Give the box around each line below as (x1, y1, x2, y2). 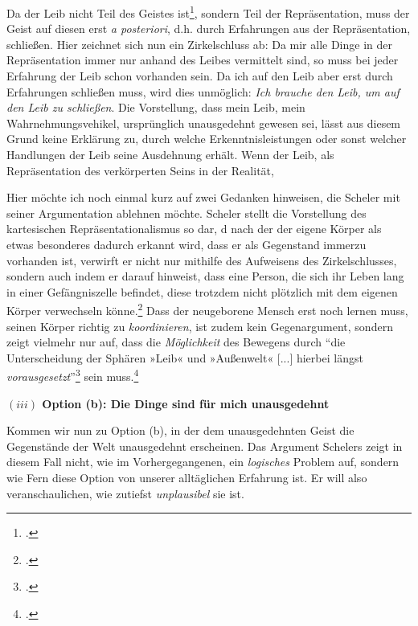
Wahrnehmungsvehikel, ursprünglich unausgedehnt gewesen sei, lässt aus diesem (6, 114, 401, 131)
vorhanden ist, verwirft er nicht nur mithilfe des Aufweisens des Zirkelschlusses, (6, 252, 397, 268)
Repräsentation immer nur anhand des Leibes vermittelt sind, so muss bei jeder (6, 51, 399, 68)
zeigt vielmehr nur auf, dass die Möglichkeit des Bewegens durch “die (6, 333, 346, 350)
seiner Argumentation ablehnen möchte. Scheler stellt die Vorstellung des (6, 204, 367, 221)
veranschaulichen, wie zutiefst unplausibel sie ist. (6, 485, 244, 501)
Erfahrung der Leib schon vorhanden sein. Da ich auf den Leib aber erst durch (6, 68, 393, 84)
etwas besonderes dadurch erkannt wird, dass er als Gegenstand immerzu (6, 235, 367, 252)
